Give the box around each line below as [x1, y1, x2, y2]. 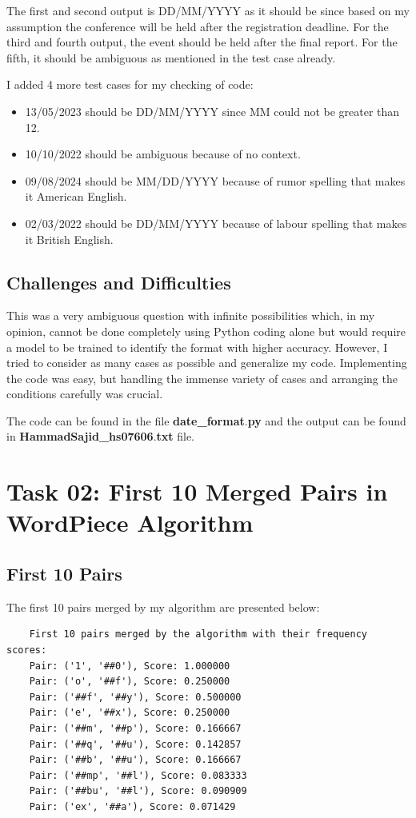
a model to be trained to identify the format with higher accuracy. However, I [6, 338, 388, 355]
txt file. [156, 428, 195, 445]
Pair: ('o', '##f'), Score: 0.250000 [29, 676, 230, 688]
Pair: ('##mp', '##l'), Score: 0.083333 [29, 769, 247, 781]
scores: [6, 644, 47, 656]
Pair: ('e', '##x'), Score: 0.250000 [29, 707, 230, 719]
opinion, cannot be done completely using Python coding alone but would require [6, 322, 406, 339]
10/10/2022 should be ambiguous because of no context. [25, 146, 301, 162]
